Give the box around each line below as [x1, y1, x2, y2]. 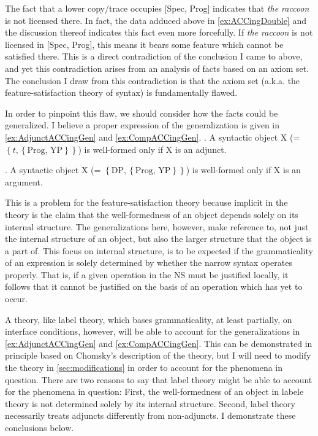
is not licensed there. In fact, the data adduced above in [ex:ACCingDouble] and [5, 14, 306, 26]
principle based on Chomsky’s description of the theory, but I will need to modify [5, 349, 311, 362]
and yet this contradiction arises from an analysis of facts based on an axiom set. [5, 61, 309, 74]
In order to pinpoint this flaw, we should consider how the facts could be [5, 106, 278, 119]
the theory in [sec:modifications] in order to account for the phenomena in [5, 361, 283, 374]
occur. [5, 292, 28, 305]
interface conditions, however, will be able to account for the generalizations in [5, 325, 300, 338]
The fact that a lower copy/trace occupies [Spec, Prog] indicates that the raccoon [5, 2, 309, 14]
